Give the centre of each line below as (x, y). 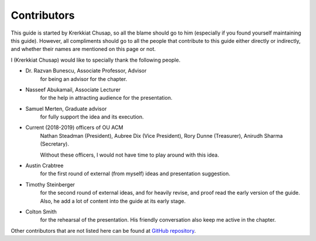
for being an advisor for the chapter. (84, 79)
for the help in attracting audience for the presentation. (106, 98)
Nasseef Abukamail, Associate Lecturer (73, 89)
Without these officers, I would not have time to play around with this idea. (130, 155)
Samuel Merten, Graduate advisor (66, 108)
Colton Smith (41, 212)
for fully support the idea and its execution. (92, 117)
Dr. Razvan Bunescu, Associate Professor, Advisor (86, 71)
